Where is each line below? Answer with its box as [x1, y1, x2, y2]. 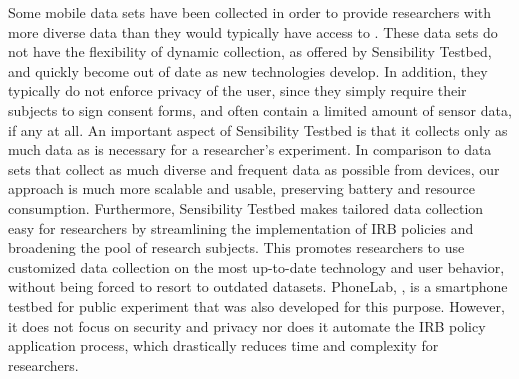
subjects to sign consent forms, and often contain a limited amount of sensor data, [8, 99, 512, 120]
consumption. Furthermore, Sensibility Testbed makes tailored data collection [8, 197, 484, 218]
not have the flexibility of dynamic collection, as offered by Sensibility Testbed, [8, 41, 492, 62]
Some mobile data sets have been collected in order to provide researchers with [8, 2, 492, 22]
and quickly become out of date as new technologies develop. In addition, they [8, 60, 488, 81]
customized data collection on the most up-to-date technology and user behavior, [8, 256, 505, 277]
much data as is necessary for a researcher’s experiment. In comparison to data [8, 139, 492, 160]
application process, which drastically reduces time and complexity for [8, 335, 439, 356]
